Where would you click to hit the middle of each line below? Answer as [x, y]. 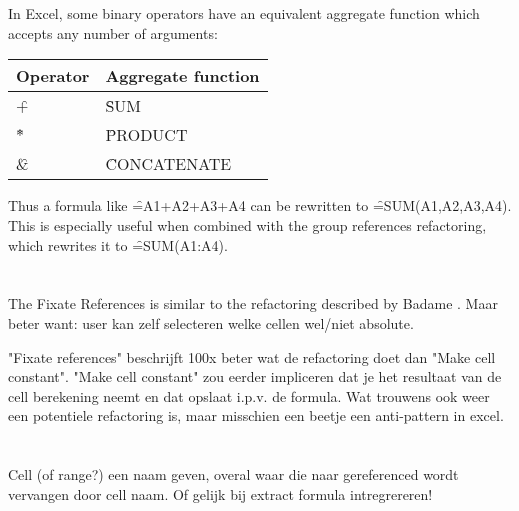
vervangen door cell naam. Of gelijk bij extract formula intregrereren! [220, 493]
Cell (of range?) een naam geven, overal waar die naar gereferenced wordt [233, 474]
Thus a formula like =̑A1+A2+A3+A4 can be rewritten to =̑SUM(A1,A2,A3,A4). [260, 205]
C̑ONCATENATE [168, 164]
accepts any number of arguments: [113, 32]
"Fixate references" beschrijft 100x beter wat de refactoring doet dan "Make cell [252, 356]
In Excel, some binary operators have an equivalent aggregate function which [244, 13]
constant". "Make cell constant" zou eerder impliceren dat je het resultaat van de [255, 376]
